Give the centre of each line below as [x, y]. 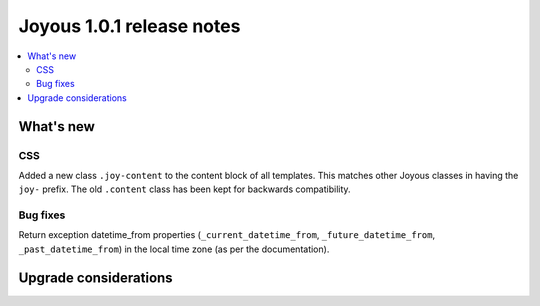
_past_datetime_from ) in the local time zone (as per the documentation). [174, 249]
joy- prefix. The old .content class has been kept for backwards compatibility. [184, 189]
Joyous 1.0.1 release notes [129, 26]
